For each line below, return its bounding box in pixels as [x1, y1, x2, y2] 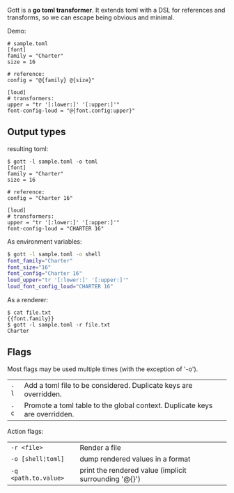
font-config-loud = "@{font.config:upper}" [7, 107, 136, 114]
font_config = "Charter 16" [7, 270, 82, 277]
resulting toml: [7, 144, 49, 152]
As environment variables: [7, 237, 82, 246]
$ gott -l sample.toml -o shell [7, 251, 101, 258]
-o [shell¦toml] [10, 455, 65, 462]
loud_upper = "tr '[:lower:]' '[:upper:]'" [7, 276, 130, 284]
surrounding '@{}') [79, 474, 141, 483]
